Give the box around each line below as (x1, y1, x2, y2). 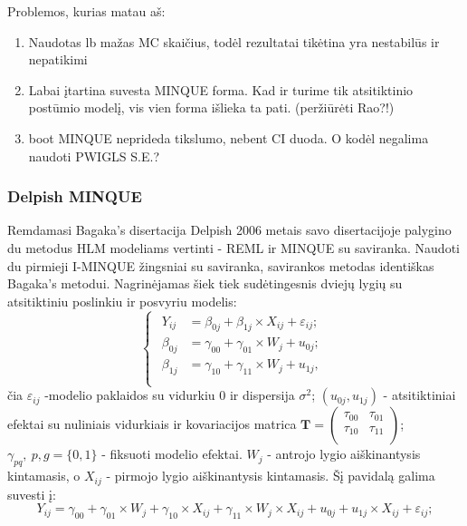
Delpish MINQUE (7, 185, 142, 208)
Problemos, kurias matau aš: (7, 2, 166, 20)
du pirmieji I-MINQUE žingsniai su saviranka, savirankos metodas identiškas (7, 256, 434, 275)
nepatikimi (28, 50, 88, 69)
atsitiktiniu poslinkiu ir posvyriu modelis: (7, 291, 237, 310)
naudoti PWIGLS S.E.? (28, 146, 160, 165)
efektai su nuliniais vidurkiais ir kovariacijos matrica (7, 414, 297, 433)
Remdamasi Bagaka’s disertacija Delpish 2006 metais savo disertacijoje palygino (7, 220, 452, 239)
